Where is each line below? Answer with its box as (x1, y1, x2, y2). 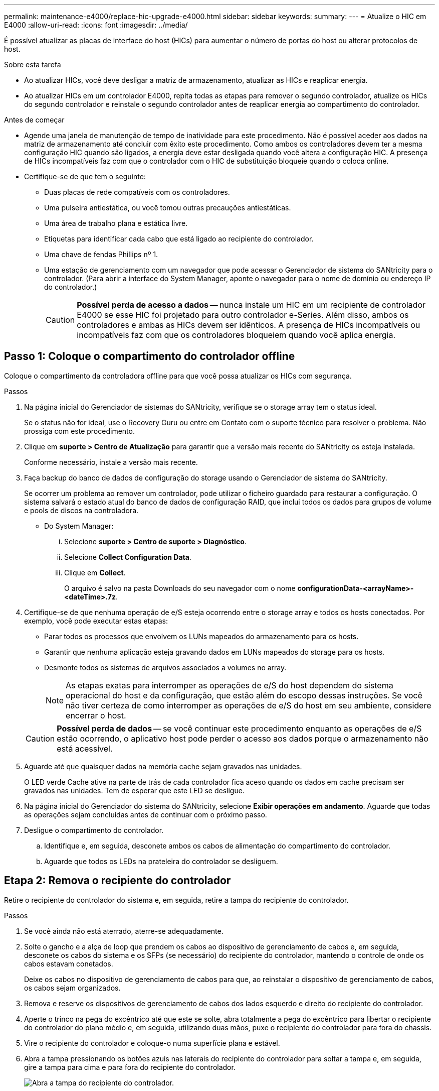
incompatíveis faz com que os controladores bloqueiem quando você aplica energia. (77, 330, 396, 340)
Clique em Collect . (64, 568, 126, 577)
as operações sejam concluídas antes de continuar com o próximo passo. (24, 810, 267, 819)
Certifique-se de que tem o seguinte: (24, 172, 146, 181)
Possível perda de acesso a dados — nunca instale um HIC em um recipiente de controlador (77, 300, 425, 310)
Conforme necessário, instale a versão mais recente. (24, 457, 198, 466)
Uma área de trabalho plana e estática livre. (44, 219, 188, 227)
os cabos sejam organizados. (24, 983, 121, 992)
